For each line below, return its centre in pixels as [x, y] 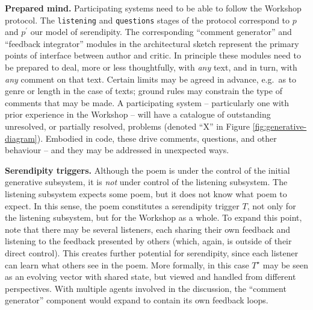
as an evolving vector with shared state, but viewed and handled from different [150, 277]
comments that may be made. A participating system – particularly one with [147, 102]
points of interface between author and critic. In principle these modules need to [153, 55]
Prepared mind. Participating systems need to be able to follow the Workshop [153, 8]
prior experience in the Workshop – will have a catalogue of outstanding [138, 114]
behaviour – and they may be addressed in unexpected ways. [117, 150]
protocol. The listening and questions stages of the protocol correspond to [147, 20]
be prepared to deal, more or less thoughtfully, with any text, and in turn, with [151, 67]
